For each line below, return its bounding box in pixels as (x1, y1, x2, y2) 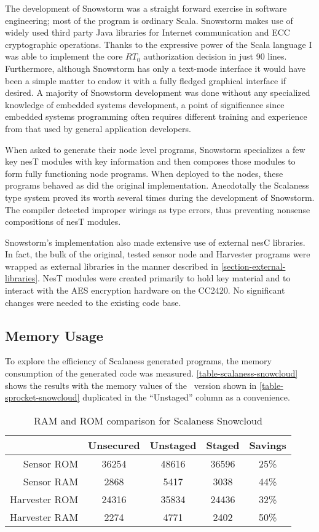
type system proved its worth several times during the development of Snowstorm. (5, 190, 315, 203)
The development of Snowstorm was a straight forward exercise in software (5, 2, 287, 14)
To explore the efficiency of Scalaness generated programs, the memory (5, 354, 272, 367)
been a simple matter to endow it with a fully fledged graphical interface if (5, 74, 286, 87)
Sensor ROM (23, 456, 79, 471)
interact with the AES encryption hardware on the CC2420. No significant (5, 284, 285, 297)
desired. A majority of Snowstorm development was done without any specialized (5, 86, 310, 99)
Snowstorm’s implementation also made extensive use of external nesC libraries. (5, 235, 305, 248)
